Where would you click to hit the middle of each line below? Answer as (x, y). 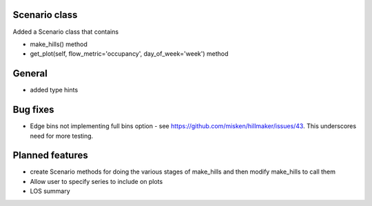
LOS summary (50, 191)
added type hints (54, 90)
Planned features (51, 155)
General (30, 73)
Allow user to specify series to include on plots (96, 181)
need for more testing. (62, 136)
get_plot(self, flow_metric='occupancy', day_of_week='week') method (129, 54)
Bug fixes (33, 110)
